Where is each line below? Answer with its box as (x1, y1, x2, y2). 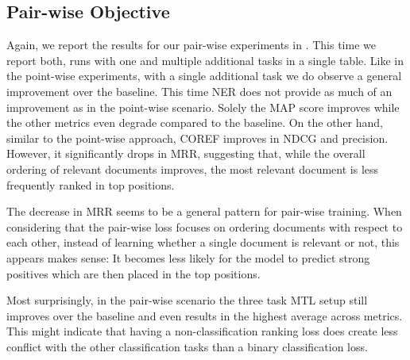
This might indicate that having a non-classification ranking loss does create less (6, 323, 398, 339)
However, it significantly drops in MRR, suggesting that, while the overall (6, 145, 366, 162)
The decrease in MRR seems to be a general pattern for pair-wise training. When (6, 203, 402, 220)
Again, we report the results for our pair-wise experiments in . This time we (6, 36, 376, 53)
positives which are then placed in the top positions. (6, 265, 261, 281)
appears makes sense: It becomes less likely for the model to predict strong (6, 249, 370, 266)
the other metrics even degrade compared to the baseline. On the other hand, (6, 114, 383, 131)
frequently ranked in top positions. (6, 176, 175, 193)
